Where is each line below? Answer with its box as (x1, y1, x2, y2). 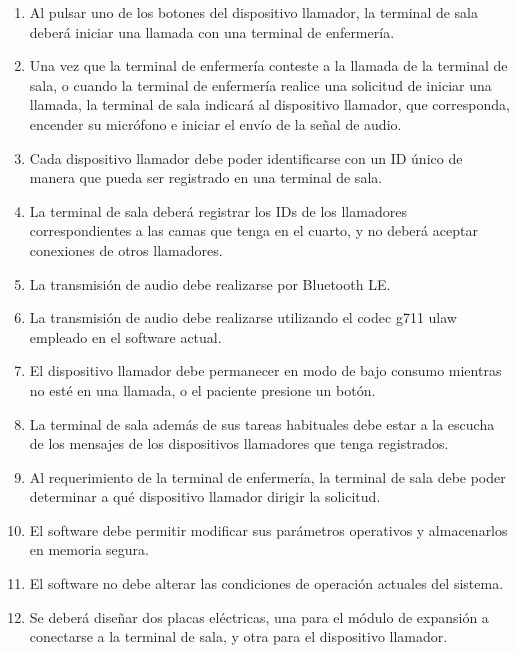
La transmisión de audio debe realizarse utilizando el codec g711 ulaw (29, 307, 457, 328)
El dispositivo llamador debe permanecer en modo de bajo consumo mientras (29, 360, 502, 381)
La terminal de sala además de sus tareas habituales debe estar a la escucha (29, 413, 495, 434)
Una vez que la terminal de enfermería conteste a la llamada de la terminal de (29, 55, 508, 76)
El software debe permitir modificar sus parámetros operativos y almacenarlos (29, 519, 508, 540)
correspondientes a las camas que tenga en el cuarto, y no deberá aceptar (29, 220, 478, 241)
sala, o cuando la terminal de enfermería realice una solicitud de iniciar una (29, 74, 492, 95)
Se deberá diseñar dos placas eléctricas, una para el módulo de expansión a (29, 606, 489, 627)
